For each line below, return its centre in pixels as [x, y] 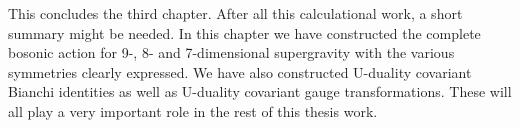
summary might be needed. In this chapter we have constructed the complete [244, 32]
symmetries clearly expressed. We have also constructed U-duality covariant [240, 71]
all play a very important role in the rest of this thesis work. [193, 110]
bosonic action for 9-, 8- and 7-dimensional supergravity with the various [231, 52]
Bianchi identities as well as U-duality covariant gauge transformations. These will [260, 91]
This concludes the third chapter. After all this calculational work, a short [235, 13]
